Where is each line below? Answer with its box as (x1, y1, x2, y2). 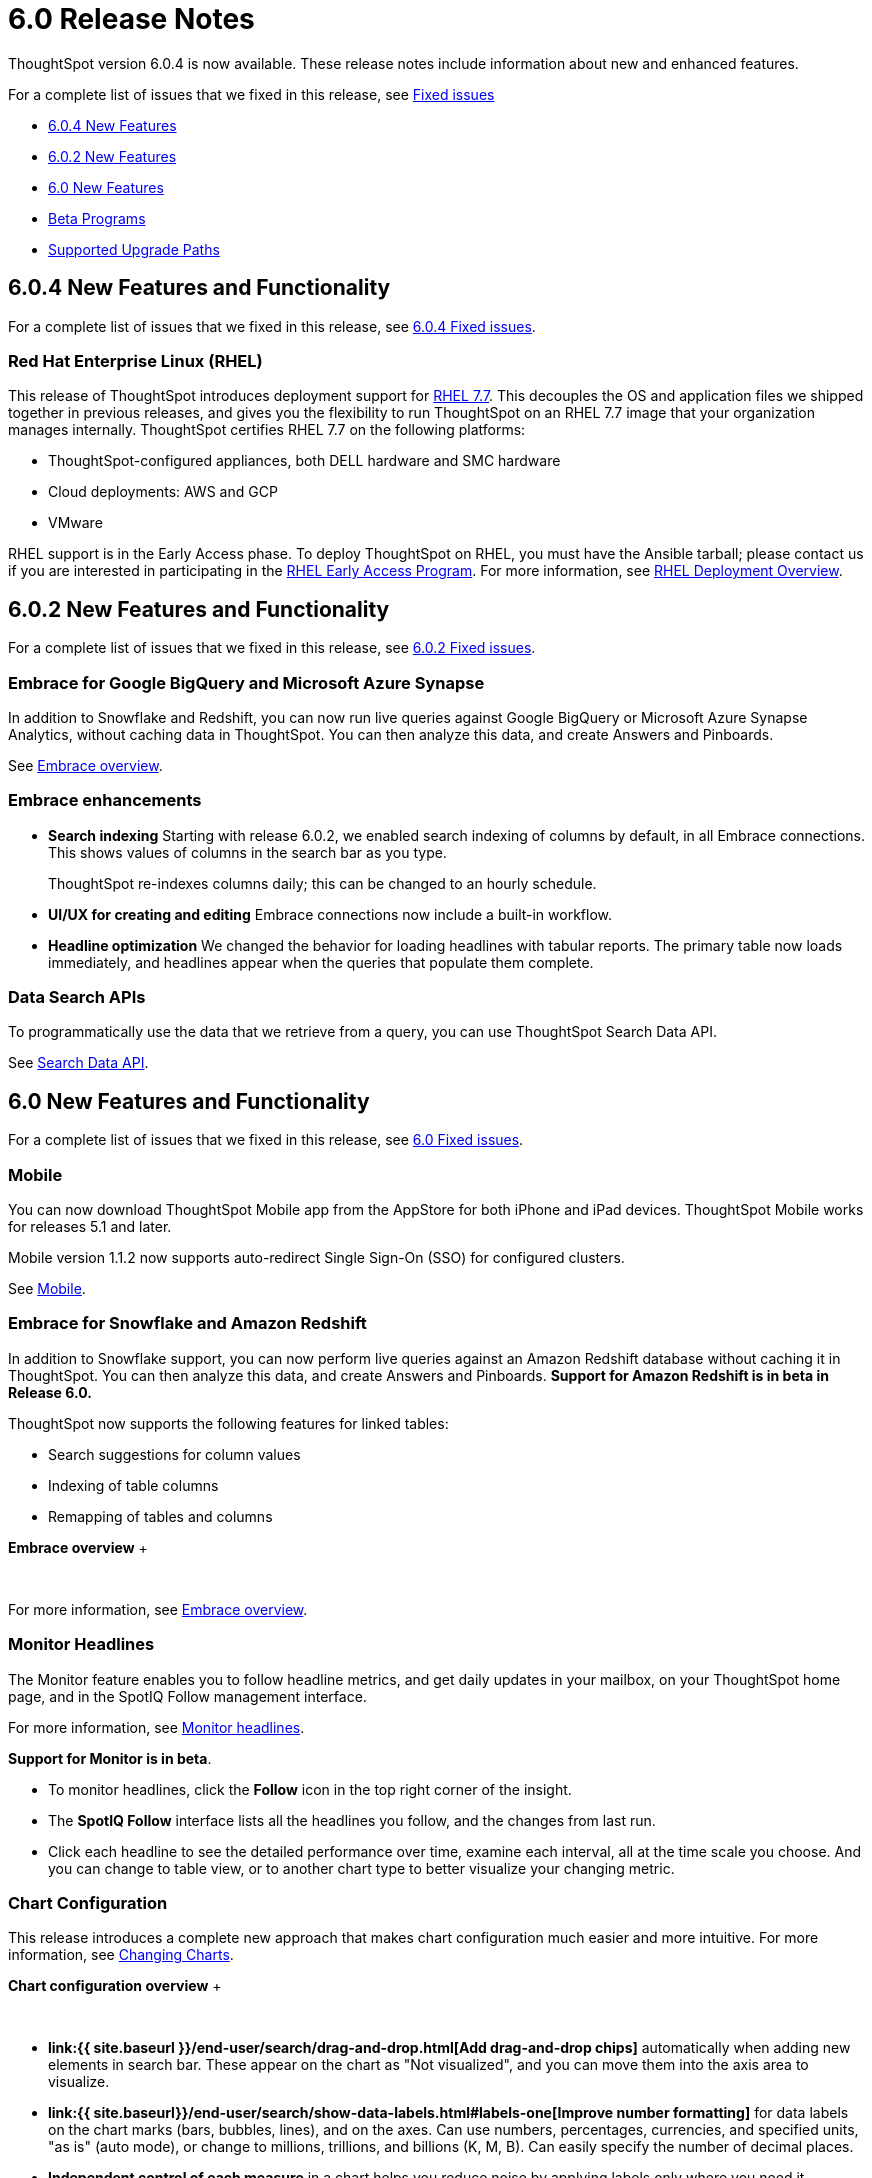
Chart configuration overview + (8, 1977, 222, 1995)
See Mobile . (8, 1280, 86, 1298)
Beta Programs (48, 209, 146, 227)
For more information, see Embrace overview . (8, 1600, 308, 1618)
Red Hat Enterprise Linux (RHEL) (8, 350, 263, 371)
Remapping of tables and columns (48, 1507, 273, 1525)
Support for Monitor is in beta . (8, 1749, 212, 1767)
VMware (48, 514, 103, 532)
